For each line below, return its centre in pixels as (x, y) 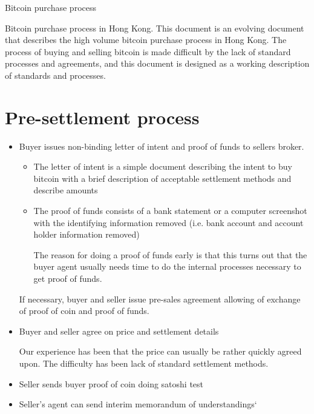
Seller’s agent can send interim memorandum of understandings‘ (138, 404)
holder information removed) (87, 234)
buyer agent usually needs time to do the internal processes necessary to (167, 266)
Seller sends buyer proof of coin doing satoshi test (111, 383)
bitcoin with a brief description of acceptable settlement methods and (162, 178)
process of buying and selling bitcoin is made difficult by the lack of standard (148, 51)
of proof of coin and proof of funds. (84, 311)
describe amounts (66, 190)
